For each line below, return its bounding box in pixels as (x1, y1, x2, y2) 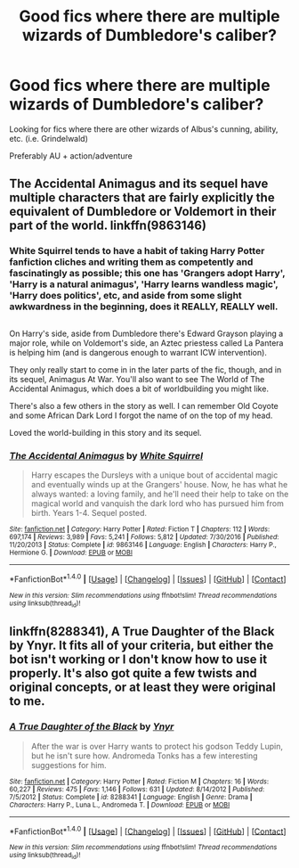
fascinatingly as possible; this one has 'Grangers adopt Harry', (9, 267, 286, 280)
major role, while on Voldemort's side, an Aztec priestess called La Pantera (9, 337, 284, 348)
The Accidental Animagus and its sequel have (9, 176, 269, 192)
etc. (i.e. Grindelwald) (9, 133, 89, 143)
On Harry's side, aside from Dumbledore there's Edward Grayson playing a (9, 328, 284, 339)
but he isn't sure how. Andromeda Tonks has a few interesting (30, 750, 258, 761)
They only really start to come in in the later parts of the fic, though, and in (9, 364, 282, 375)
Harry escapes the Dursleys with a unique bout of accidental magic (30, 470, 279, 480)
